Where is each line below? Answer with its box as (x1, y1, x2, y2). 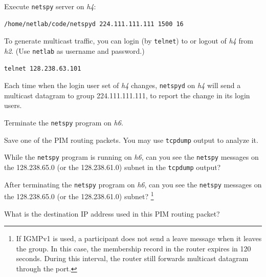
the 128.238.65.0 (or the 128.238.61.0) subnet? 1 (4, 189, 154, 201)
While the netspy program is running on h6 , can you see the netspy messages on (4, 152, 259, 162)
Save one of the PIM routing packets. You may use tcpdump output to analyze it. (4, 134, 258, 145)
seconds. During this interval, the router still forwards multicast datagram (16, 253, 249, 264)
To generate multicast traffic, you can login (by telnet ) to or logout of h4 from (4, 35, 253, 46)
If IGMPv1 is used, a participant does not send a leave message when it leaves (16, 233, 262, 244)
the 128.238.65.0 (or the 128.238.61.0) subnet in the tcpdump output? (4, 161, 221, 172)
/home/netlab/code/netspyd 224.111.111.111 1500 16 (4, 20, 184, 28)
